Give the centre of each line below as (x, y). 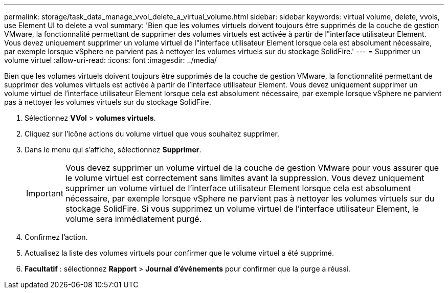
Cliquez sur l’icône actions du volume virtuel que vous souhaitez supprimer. (152, 134)
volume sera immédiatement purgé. (133, 219)
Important (45, 193)
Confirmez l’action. (56, 237)
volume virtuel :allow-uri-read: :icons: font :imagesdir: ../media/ (110, 60)
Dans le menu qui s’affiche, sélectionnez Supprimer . (113, 150)
